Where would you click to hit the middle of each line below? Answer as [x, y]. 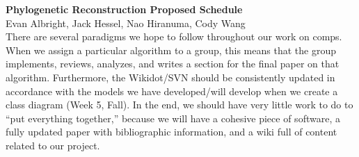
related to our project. [53, 145]
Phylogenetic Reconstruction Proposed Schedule [124, 9]
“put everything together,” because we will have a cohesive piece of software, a [173, 118]
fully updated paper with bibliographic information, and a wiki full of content [171, 132]
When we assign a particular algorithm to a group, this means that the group [171, 50]
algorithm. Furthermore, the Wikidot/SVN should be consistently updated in [170, 77]
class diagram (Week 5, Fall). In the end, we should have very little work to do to [179, 105]
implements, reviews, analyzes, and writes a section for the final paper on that [173, 64]
